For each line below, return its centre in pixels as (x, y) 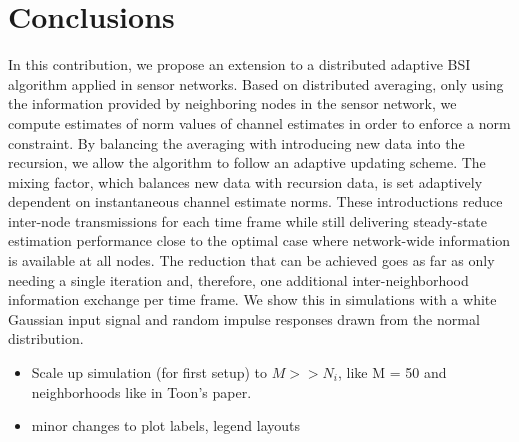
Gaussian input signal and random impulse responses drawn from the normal (244, 318)
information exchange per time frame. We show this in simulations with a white (252, 299)
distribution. (46, 338)
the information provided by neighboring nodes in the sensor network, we (232, 103)
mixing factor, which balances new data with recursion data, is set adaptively (245, 181)
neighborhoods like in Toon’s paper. (141, 391)
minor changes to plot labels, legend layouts (166, 425)
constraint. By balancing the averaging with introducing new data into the (236, 142)
